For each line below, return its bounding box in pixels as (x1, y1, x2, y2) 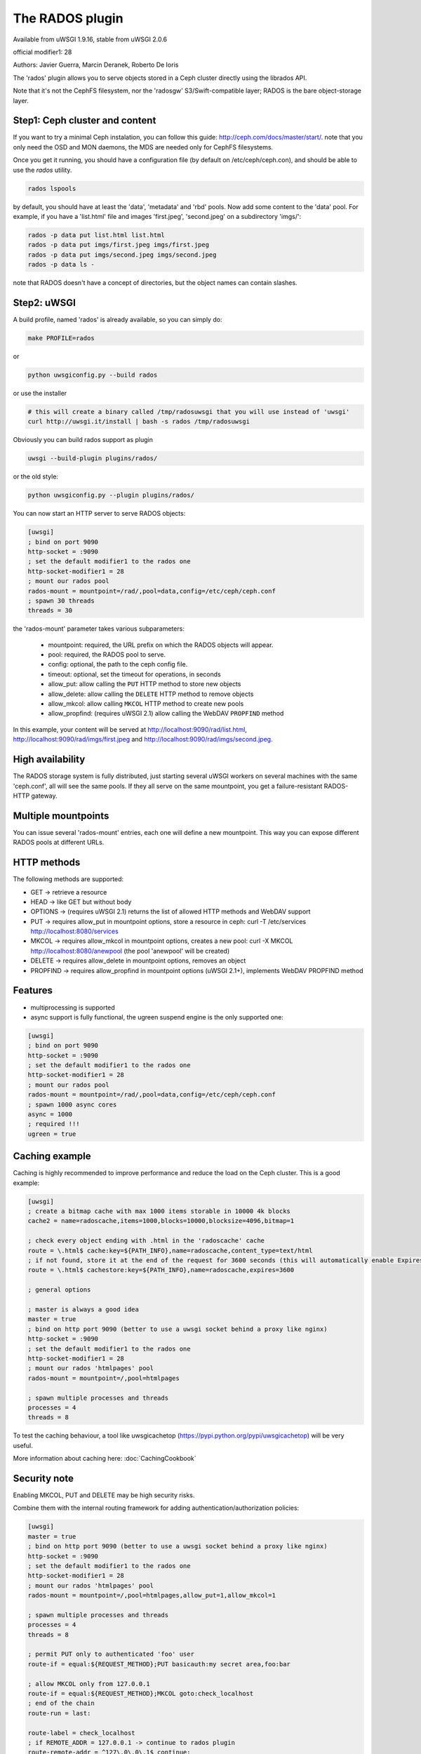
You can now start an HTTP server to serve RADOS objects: (13, 509, 186, 518)
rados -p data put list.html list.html (27, 231, 165, 239)
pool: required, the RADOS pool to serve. (48, 650, 166, 659)
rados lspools (27, 185, 76, 192)
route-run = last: (27, 1709, 91, 1717)
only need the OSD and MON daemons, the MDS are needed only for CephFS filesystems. (13, 142, 274, 151)
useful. (13, 1441, 33, 1450)
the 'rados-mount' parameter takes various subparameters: (13, 624, 185, 633)
